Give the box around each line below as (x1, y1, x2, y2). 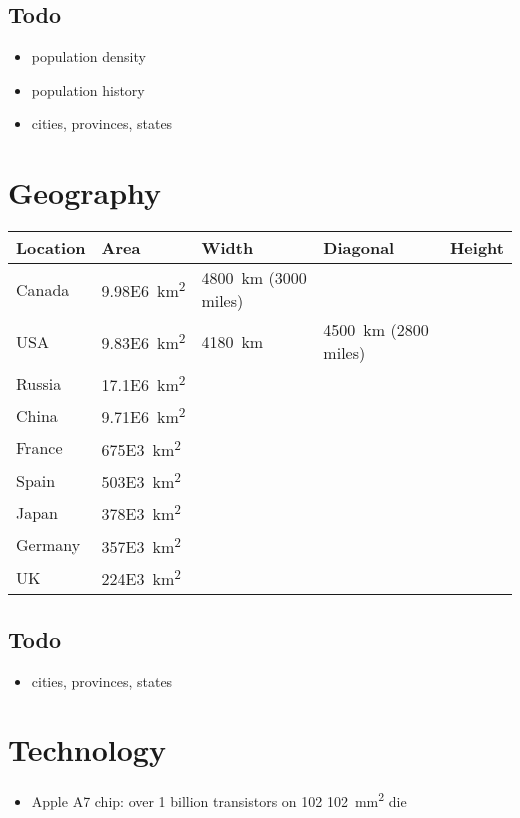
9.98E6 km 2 (101, 275, 186, 303)
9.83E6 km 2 (101, 327, 186, 355)
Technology (8, 729, 166, 770)
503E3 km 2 (101, 467, 181, 494)
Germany (16, 533, 81, 557)
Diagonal (323, 236, 395, 260)
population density (31, 46, 146, 67)
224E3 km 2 (101, 564, 181, 591)
